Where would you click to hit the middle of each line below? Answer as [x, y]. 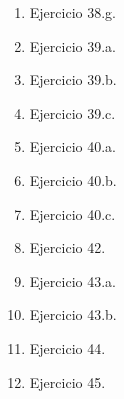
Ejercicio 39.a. [72, 45]
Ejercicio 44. [67, 347]
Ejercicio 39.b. [73, 79]
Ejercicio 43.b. [73, 314]
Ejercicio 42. [67, 247]
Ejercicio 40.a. [72, 146]
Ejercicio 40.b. [73, 179]
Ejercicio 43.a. [72, 280]
